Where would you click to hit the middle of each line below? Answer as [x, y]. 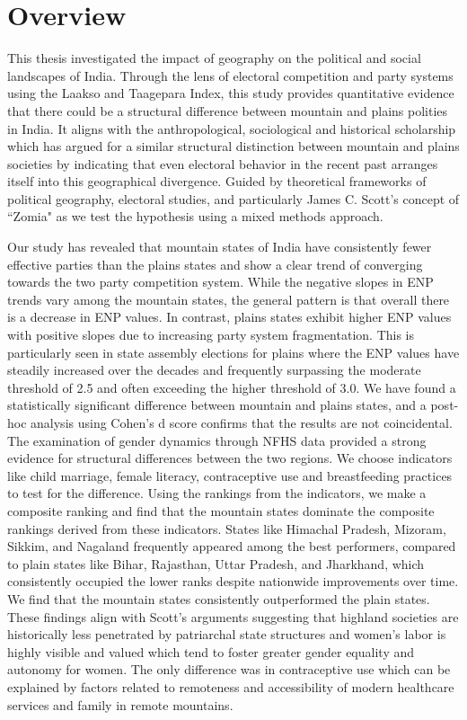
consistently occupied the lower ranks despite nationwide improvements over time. [233, 581]
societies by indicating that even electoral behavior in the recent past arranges [223, 163]
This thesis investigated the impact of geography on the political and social [214, 58]
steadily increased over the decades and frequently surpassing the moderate [214, 370]
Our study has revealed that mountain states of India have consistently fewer [220, 247]
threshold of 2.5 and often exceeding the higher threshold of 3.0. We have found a [232, 387]
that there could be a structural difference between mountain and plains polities [228, 110]
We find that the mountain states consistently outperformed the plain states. [219, 598]
